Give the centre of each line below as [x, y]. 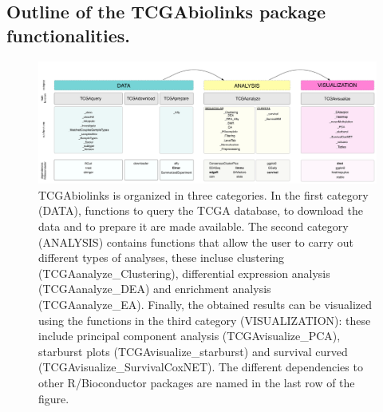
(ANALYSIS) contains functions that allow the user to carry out [196, 242]
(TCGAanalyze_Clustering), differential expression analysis [184, 273]
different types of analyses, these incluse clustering [162, 257]
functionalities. [69, 35]
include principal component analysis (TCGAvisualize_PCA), [190, 336]
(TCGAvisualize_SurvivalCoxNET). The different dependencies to [201, 367]
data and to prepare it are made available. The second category [193, 226]
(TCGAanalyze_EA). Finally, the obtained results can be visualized [205, 304]
